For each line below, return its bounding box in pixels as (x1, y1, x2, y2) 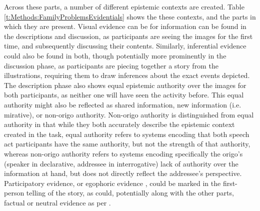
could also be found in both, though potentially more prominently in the (4, 50, 226, 60)
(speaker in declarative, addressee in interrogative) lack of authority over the (4, 158, 238, 168)
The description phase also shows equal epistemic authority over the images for (4, 79, 246, 90)
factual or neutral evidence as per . (4, 197, 111, 207)
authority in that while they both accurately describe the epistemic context (4, 119, 235, 129)
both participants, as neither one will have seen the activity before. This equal (4, 89, 244, 100)
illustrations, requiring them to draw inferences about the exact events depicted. (4, 70, 250, 80)
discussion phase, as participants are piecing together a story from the (4, 60, 218, 70)
